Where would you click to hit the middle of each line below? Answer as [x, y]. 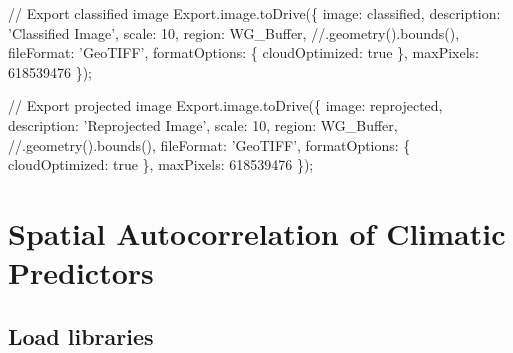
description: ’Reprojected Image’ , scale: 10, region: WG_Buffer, [203, 124]
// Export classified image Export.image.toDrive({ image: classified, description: [254, 13]
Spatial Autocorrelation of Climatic [257, 232]
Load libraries [81, 335]
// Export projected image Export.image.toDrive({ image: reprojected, [225, 105]
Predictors [81, 272]
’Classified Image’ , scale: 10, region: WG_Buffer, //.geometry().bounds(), [234, 32]
